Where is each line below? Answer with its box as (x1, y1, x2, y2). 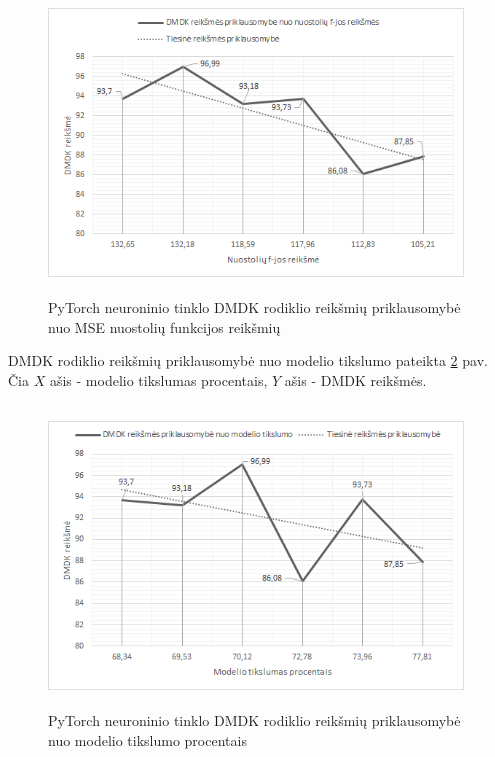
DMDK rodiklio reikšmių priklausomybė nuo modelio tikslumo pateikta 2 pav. (8, 350, 488, 371)
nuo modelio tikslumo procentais (48, 729, 247, 750)
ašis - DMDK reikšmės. (284, 369, 427, 390)
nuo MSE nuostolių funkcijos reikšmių (48, 316, 281, 337)
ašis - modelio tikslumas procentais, (49, 369, 268, 390)
